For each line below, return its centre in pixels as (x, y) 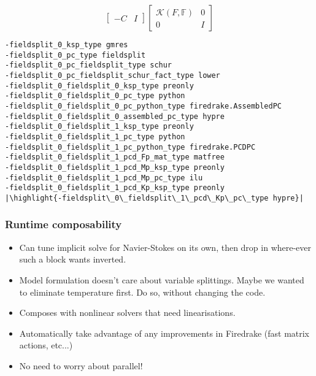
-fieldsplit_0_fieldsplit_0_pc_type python (95, 96)
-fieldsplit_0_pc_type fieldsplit (75, 55)
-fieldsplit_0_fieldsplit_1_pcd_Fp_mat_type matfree (115, 157)
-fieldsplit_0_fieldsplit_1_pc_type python (95, 136)
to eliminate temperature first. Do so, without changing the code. (142, 292)
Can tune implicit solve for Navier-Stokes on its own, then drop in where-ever (165, 247)
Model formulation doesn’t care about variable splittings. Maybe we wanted (162, 279)
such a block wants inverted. (73, 259)
